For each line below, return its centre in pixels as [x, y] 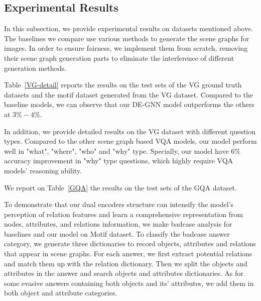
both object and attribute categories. [61, 293]
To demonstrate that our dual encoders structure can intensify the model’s [119, 204]
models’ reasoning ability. [43, 170]
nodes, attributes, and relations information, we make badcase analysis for [118, 224]
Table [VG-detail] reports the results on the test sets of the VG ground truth [123, 85]
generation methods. [35, 68]
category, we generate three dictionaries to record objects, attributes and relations [130, 243]
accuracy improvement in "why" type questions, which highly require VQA [119, 161]
